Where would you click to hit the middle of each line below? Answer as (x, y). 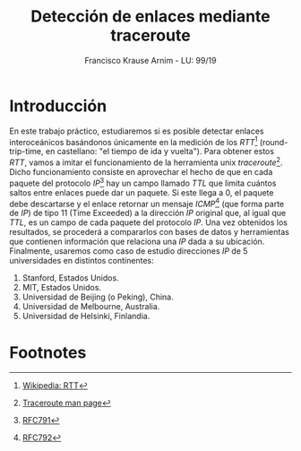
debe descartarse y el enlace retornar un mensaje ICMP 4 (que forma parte (147, 203)
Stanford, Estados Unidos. (70, 278)
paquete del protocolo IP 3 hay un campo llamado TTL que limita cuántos (143, 182)
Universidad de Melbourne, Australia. (91, 307)
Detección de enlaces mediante (150, 17)
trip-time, (26, 152)
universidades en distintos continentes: (82, 261)
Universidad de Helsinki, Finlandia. (86, 317)
